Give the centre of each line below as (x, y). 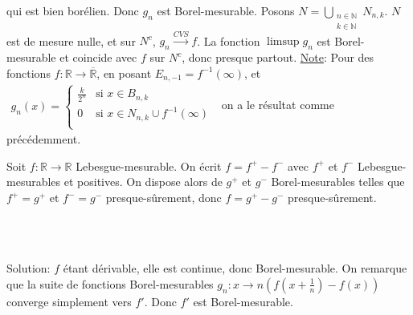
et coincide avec (98, 57)
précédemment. (44, 139)
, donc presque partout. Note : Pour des (278, 57)
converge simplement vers (69, 301)
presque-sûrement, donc (164, 198)
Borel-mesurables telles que (338, 182)
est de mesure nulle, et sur (71, 40)
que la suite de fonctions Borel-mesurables (110, 283)
